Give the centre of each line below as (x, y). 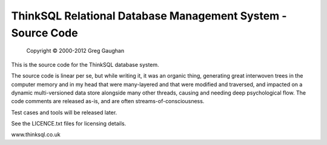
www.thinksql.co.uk (36, 135)
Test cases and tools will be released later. (64, 112)
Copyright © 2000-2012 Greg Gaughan (75, 51)
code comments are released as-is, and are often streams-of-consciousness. (108, 101)
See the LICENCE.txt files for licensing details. (69, 124)
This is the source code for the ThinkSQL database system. (85, 64)
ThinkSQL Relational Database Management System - (149, 16)
